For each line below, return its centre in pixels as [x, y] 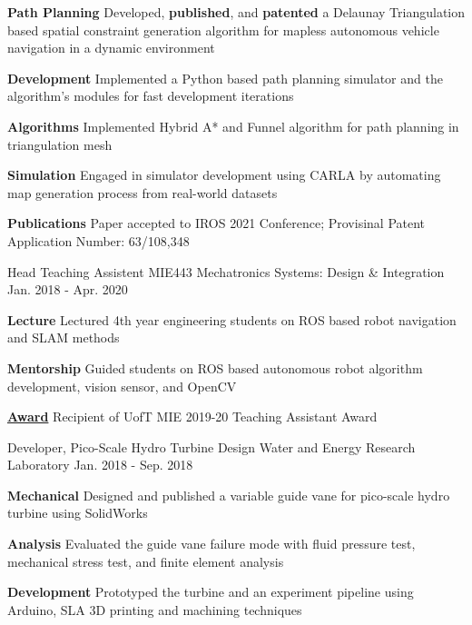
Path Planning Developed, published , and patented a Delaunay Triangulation [236, 12]
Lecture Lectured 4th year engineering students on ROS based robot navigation [232, 319]
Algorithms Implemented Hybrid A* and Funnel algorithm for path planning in [233, 126]
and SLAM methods [64, 337]
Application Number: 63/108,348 [98, 240]
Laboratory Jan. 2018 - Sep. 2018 [100, 465]
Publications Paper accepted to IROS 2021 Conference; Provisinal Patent [216, 223]
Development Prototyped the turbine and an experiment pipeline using [211, 592]
